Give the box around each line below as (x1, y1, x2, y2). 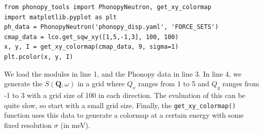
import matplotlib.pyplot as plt (4, 13, 117, 21)
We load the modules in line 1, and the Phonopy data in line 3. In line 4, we (4, 68, 242, 79)
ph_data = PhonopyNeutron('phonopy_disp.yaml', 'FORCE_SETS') (4, 23, 219, 31)
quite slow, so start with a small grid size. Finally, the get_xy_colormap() (4, 99, 236, 110)
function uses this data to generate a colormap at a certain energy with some (4, 110, 244, 120)
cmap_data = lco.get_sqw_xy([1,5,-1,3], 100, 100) (4, 33, 179, 41)
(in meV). (60, 119, 90, 130)
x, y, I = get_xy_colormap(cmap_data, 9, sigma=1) (4, 43, 179, 51)
